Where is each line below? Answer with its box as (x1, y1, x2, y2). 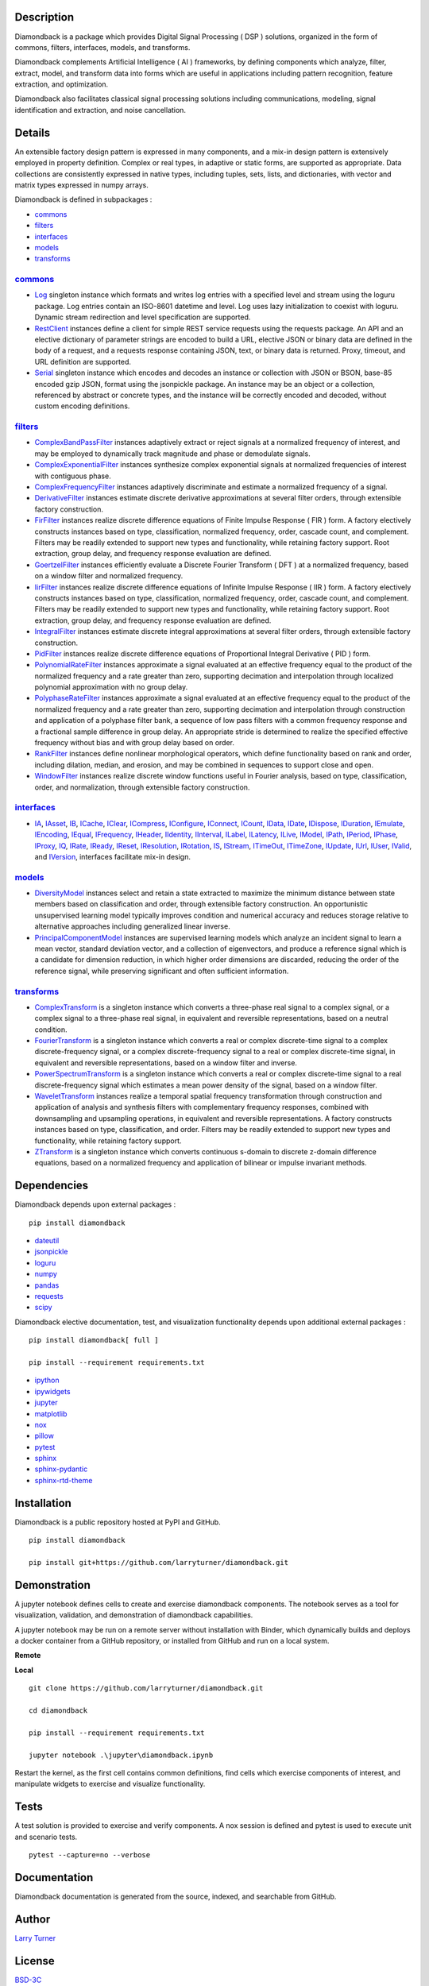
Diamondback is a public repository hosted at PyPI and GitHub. (14, 1517, 222, 1527)
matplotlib (34, 1408, 68, 1418)
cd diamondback (29, 1706, 88, 1715)
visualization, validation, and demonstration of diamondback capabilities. (14, 1610, 253, 1620)
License (14, 1954, 55, 1968)
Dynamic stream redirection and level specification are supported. (34, 312, 251, 322)
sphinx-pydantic (34, 1464, 88, 1474)
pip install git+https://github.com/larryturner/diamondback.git (29, 1558, 289, 1567)
